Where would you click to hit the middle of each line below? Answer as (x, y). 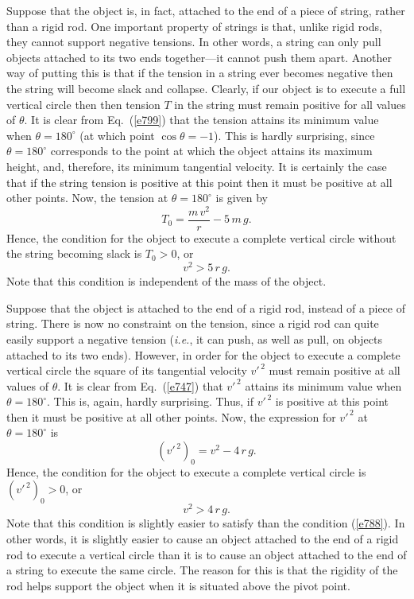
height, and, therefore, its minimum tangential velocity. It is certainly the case (197, 166)
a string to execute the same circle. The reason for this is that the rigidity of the (202, 570)
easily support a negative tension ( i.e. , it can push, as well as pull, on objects (194, 338)
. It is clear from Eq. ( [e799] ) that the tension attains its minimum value (201, 120)
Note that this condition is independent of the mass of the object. (166, 281)
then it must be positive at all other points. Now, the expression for (171, 416)
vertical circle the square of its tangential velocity (127, 370)
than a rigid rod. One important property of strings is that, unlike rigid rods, (194, 26)
